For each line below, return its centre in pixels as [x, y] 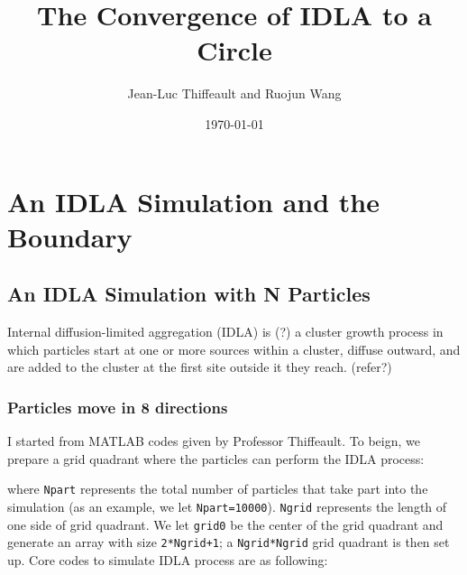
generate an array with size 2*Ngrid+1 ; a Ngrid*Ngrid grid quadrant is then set [229, 542]
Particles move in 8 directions [118, 407]
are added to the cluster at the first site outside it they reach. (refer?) [200, 367]
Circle [234, 50]
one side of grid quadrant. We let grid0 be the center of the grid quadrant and [225, 524]
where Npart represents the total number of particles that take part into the [218, 489]
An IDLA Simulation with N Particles [189, 294]
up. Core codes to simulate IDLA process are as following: [168, 559]
